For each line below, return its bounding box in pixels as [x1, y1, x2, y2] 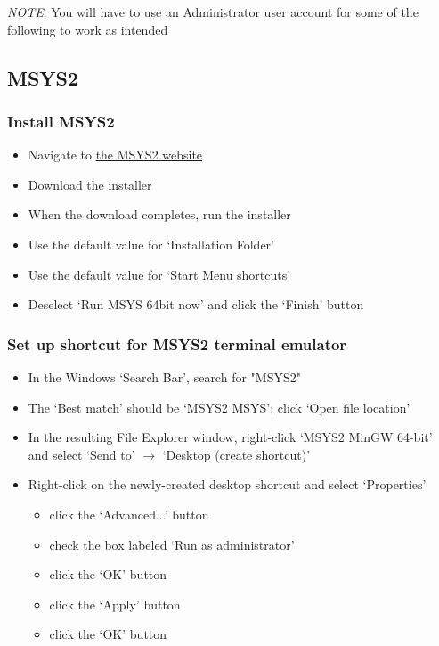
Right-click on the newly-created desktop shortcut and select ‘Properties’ [28, 475, 427, 494]
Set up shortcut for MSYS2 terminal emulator [7, 332, 347, 355]
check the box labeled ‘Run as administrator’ [49, 535, 295, 553]
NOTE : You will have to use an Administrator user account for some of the [7, 3, 419, 20]
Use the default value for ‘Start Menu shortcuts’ [28, 265, 291, 283]
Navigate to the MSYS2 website [28, 145, 203, 164]
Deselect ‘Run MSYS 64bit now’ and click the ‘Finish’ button [28, 295, 364, 314]
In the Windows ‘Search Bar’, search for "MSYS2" [28, 367, 301, 386]
